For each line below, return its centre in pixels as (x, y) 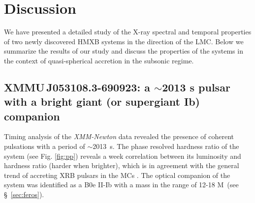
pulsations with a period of (45, 146)
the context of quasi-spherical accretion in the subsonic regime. (99, 60)
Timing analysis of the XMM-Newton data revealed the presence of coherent (119, 136)
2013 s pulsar (196, 87)
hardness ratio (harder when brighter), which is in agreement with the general (122, 165)
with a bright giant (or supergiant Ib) (102, 101)
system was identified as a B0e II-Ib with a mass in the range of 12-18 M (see (121, 185)
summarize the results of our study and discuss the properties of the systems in (124, 51)
